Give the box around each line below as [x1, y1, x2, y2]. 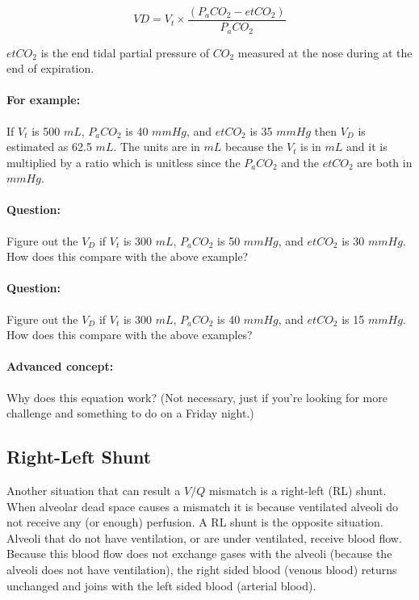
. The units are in [113, 138, 200, 155]
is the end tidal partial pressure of [40, 44, 210, 61]
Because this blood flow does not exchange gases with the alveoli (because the [6, 545, 392, 562]
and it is [346, 138, 388, 155]
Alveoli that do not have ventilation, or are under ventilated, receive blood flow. [6, 529, 402, 546]
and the [281, 153, 320, 170]
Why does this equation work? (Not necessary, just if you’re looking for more [6, 388, 388, 405]
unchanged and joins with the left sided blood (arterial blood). [6, 577, 316, 594]
